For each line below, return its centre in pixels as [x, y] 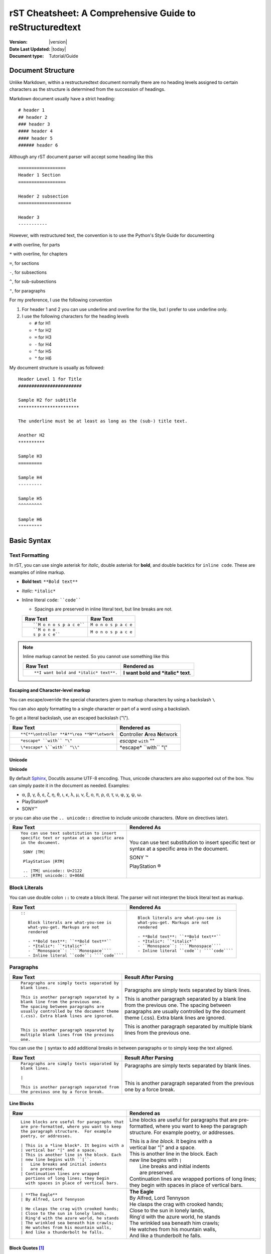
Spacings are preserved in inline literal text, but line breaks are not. [103, 609]
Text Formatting [29, 555]
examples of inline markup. [37, 572]
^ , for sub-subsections [33, 281]
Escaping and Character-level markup [50, 690]
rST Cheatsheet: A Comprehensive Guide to [102, 13]
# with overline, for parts [35, 245]
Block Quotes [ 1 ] [27, 1248]
